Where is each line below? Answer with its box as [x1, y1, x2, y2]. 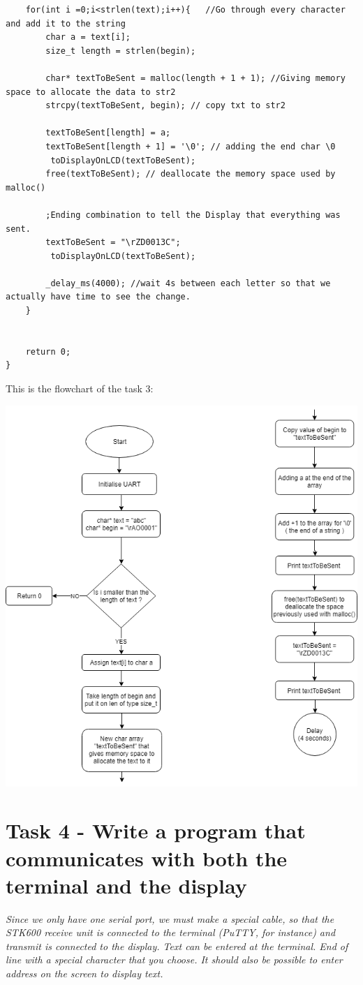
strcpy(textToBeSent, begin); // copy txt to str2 [45, 101, 286, 111]
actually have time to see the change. [6, 292, 191, 302]
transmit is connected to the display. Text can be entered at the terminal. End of [6, 938, 348, 953]
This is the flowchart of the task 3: [6, 381, 154, 396]
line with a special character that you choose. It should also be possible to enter [6, 952, 343, 967]
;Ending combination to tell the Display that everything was [45, 209, 341, 220]
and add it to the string [6, 18, 126, 29]
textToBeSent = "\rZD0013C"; [45, 237, 181, 248]
